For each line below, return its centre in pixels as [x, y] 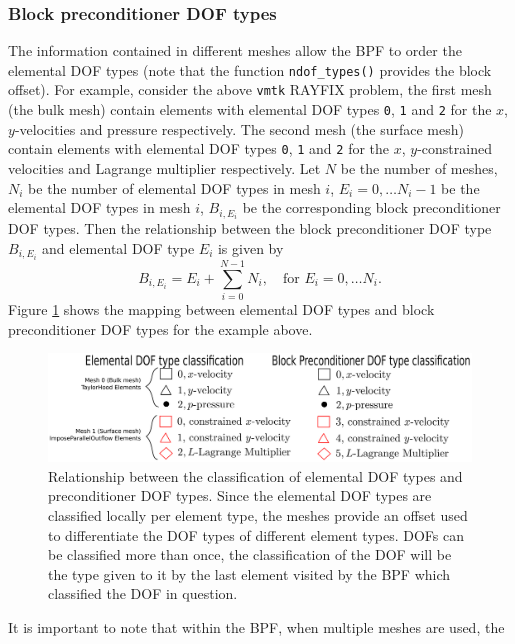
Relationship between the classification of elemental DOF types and [255, 475]
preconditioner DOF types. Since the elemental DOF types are [240, 495]
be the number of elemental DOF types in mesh [174, 187]
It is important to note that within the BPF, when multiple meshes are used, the [256, 626]
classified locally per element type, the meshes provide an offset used [258, 514]
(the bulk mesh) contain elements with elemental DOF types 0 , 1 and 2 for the [250, 109]
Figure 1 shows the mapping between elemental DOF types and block [221, 309]
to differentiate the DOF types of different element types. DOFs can [256, 534]
